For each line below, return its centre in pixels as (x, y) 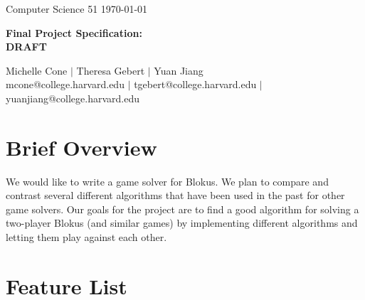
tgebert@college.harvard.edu (195, 84)
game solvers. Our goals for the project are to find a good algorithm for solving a (182, 209)
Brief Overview (81, 147)
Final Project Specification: (74, 32)
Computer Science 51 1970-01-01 (77, 9)
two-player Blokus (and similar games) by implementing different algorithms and (182, 223)
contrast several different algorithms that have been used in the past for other (175, 195)
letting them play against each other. (86, 237)
